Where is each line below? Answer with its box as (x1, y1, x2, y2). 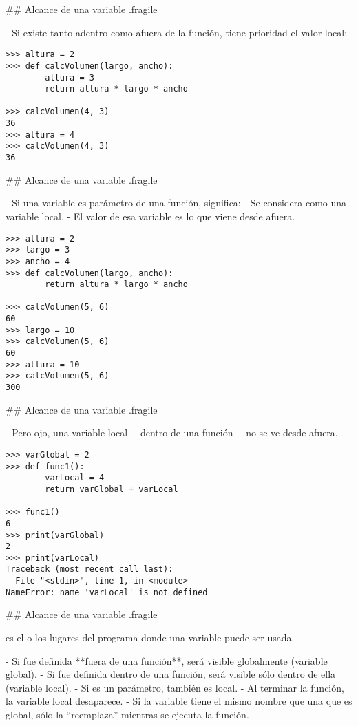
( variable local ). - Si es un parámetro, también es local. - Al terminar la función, (6, 680, 344, 694)
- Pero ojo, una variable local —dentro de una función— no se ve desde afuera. (6, 425, 338, 440)
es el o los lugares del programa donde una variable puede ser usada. (6, 630, 295, 645)
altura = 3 (45, 72, 94, 83)
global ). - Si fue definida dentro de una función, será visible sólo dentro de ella (6, 667, 336, 681)
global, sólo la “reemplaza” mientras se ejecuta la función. (6, 707, 249, 721)
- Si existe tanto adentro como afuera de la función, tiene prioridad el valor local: (6, 25, 348, 39)
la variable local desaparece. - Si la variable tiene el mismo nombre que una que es (6, 694, 352, 708)
